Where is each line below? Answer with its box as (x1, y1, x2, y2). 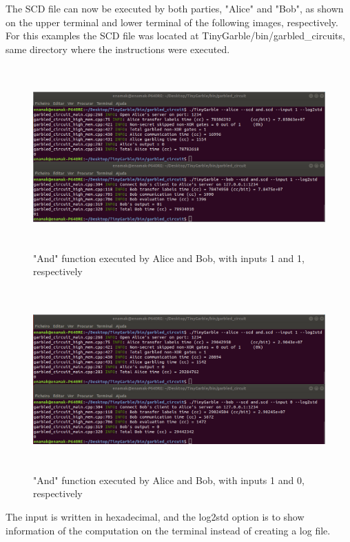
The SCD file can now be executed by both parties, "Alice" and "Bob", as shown (6, 1, 344, 15)
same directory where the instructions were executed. (6, 41, 230, 56)
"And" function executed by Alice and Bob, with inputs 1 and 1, (33, 250, 305, 265)
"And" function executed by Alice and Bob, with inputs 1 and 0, (33, 472, 305, 487)
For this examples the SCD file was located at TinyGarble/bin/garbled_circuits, (6, 28, 345, 43)
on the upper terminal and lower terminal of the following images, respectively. (6, 14, 338, 29)
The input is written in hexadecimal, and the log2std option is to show (6, 510, 305, 524)
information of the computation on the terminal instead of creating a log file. (6, 523, 331, 537)
